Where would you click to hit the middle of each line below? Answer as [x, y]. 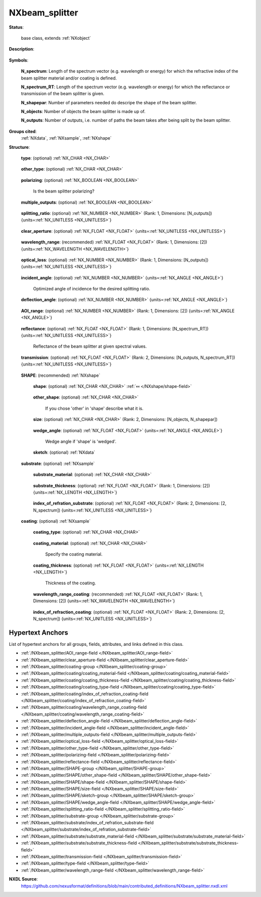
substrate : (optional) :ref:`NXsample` [58, 464]
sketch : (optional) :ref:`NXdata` [64, 452]
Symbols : [19, 60]
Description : [22, 49]
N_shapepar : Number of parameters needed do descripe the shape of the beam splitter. [109, 102]
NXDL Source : [23, 879]
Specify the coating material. [74, 554]
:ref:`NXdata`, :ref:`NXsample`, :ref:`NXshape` [66, 138]
